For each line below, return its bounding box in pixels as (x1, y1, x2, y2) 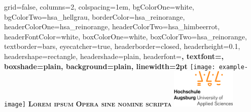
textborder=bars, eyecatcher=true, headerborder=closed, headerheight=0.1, (4, 41, 240, 51)
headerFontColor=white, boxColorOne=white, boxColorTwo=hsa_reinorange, (4, 31, 247, 41)
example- (219, 63, 248, 71)
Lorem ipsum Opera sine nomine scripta (28, 98, 172, 109)
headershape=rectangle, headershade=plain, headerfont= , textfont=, (4, 50, 224, 61)
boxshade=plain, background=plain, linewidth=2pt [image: (4, 61, 216, 71)
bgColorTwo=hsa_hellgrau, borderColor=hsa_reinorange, (4, 11, 185, 22)
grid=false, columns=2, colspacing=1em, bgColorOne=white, (4, 2, 194, 12)
